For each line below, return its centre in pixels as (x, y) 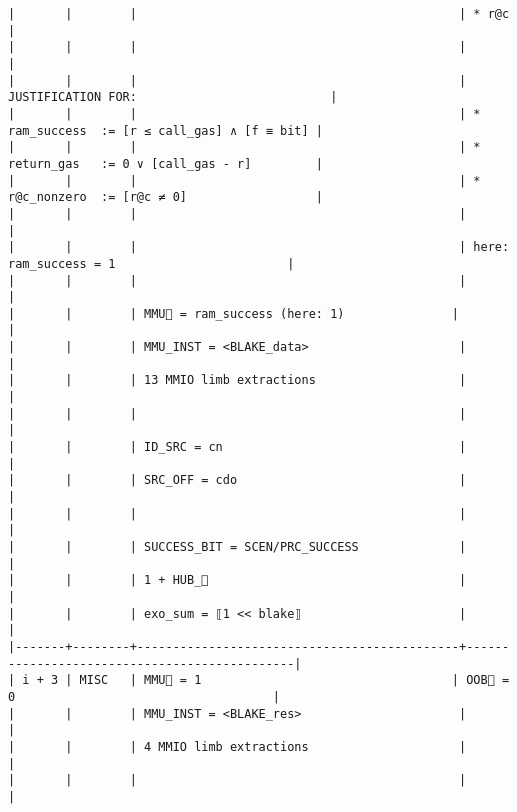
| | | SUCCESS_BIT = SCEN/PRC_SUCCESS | (237, 547)
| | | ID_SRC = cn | (237, 447)
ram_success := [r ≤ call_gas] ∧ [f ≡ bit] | (165, 130)
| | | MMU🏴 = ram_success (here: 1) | (234, 313)
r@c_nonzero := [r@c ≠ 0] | (165, 197)
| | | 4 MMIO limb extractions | (237, 746)
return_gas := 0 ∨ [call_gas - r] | (165, 163)
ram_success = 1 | (151, 263)
